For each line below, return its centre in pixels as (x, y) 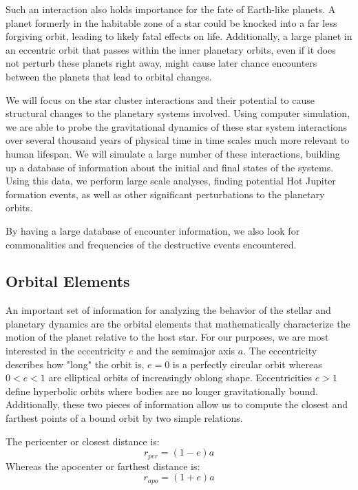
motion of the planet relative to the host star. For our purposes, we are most (167, 337)
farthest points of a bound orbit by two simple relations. (124, 418)
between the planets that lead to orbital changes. (109, 76)
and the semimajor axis (186, 351)
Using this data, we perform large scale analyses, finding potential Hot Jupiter (171, 181)
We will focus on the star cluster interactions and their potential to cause (160, 99)
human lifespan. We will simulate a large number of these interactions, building (173, 153)
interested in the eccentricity (66, 351)
